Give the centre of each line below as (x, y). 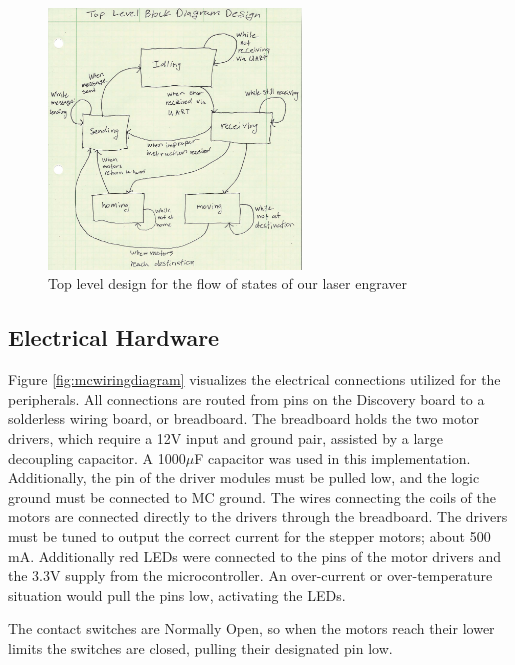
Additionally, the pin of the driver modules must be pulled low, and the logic (244, 477)
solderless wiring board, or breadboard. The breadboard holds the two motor (243, 418)
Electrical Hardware (114, 337)
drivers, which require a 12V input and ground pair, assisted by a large (226, 437)
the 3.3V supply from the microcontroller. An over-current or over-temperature (250, 575)
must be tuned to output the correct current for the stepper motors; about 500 (249, 535)
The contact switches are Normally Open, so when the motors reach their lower (251, 628)
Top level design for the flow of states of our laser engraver (228, 283)
